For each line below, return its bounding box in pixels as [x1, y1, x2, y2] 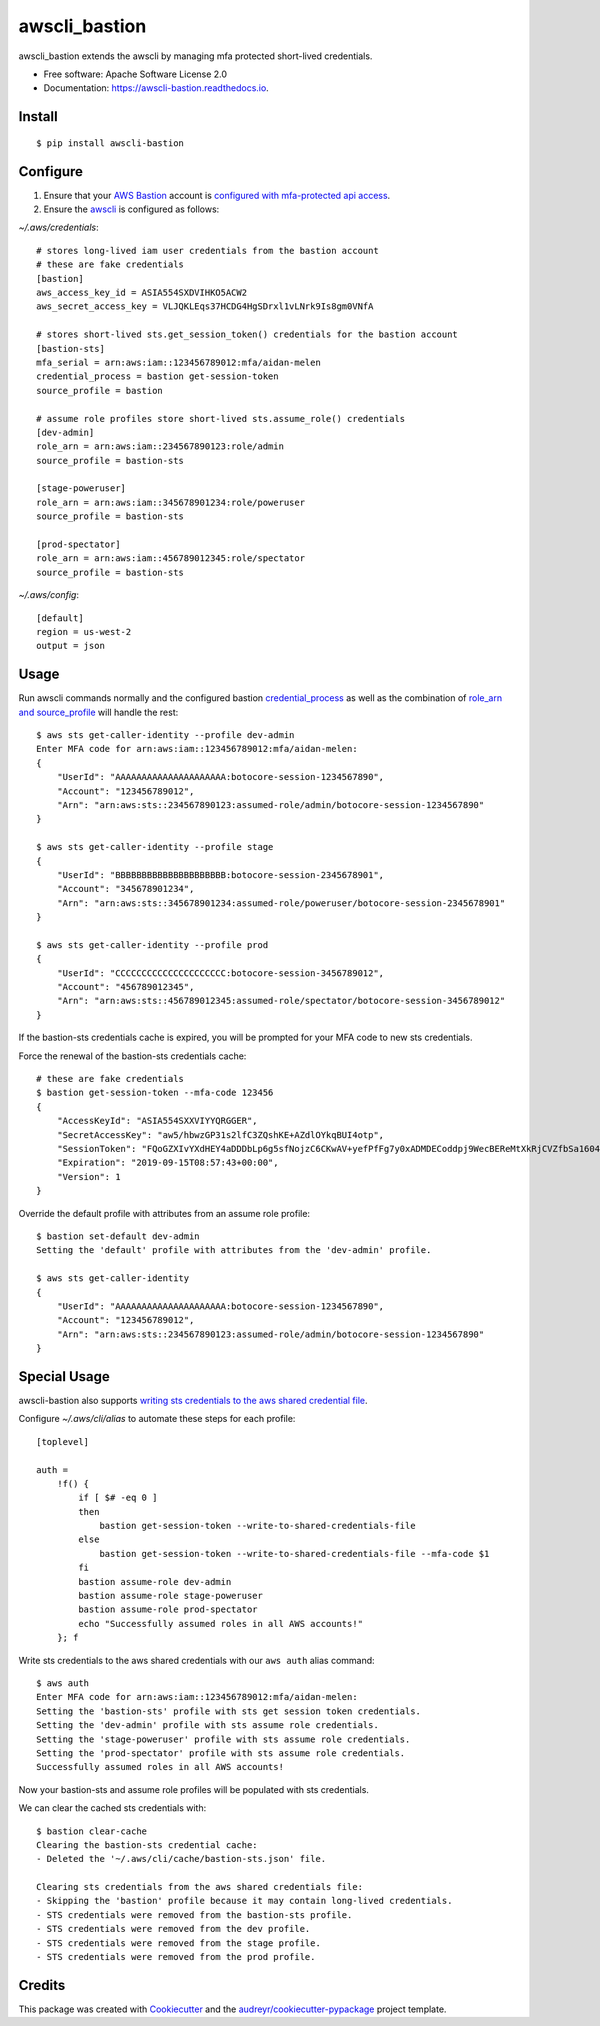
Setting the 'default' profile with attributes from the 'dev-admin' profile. [36, 1245, 432, 1256]
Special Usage [18, 1368, 110, 1385]
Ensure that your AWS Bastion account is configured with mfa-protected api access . [43, 189, 391, 201]
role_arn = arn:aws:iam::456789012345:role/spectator [36, 553, 305, 564]
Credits [18, 1976, 66, 1994]
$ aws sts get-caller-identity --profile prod [36, 939, 269, 950]
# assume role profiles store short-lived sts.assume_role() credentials [36, 413, 406, 424]
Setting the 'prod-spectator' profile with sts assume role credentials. [36, 1747, 406, 1759]
